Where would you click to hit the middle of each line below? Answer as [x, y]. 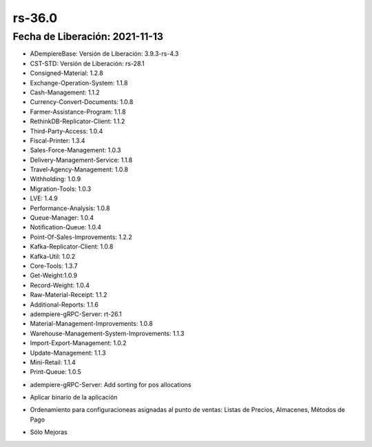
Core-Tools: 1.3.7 [54, 266]
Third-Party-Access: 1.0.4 [66, 131]
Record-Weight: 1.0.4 [60, 285]
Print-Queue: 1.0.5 [56, 372]
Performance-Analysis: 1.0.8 [70, 208]
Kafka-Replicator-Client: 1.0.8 [72, 247]
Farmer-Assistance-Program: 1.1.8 [78, 112]
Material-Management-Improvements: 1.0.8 [91, 324]
